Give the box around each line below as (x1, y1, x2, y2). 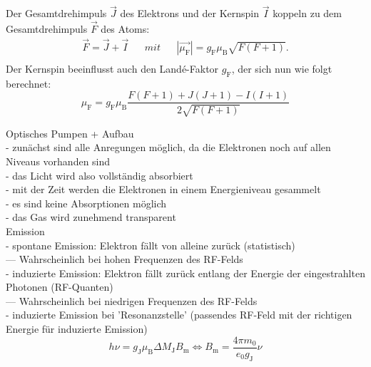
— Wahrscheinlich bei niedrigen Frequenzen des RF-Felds (6, 293, 258, 308)
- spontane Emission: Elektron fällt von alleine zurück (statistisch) (6, 237, 295, 252)
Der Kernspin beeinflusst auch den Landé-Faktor (6, 61, 219, 76)
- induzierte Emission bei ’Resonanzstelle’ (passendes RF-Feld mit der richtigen (6, 307, 352, 322)
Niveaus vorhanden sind (6, 153, 111, 168)
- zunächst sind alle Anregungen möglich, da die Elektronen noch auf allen (6, 140, 331, 155)
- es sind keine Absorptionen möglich (6, 195, 167, 210)
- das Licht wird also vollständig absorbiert (6, 167, 193, 182)
